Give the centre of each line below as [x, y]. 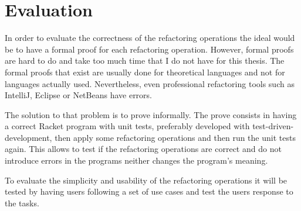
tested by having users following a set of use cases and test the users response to [149, 191]
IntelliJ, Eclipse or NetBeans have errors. [79, 95]
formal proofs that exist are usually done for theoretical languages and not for [145, 72]
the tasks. [22, 203]
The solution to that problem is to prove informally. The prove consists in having [151, 114]
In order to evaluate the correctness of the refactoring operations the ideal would [150, 38]
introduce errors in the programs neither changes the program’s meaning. [136, 160]
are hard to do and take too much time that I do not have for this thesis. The [145, 60]
